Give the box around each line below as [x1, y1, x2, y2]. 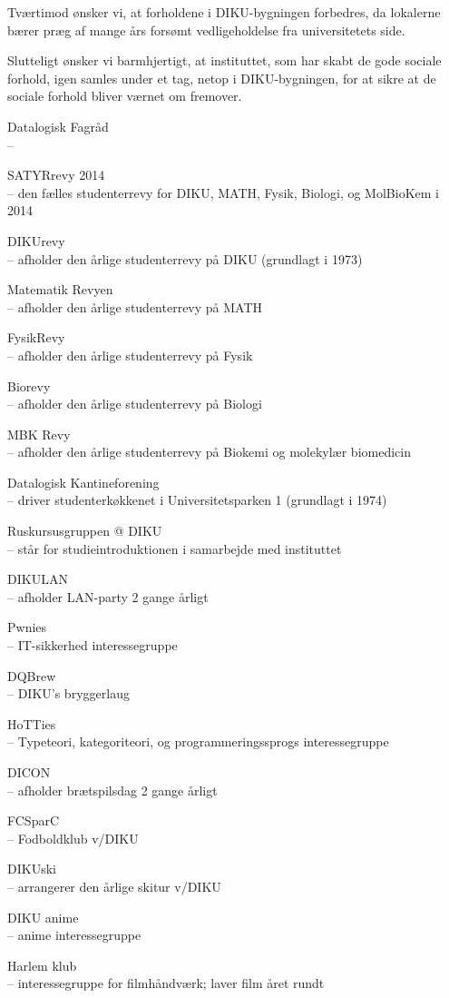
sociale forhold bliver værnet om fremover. [7, 86, 242, 105]
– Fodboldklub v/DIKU [7, 828, 139, 847]
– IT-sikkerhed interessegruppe [7, 636, 178, 655]
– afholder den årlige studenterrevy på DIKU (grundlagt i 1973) [7, 249, 363, 268]
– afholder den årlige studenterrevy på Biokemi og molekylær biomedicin [7, 442, 411, 461]
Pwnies [7, 618, 47, 637]
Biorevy [7, 376, 51, 395]
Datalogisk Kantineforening [7, 472, 160, 491]
